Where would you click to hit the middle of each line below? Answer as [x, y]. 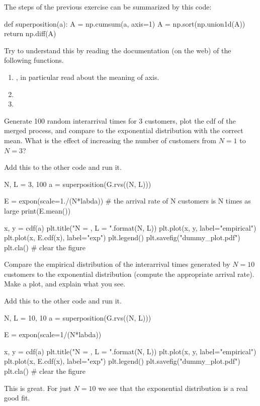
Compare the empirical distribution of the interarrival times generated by [117, 264]
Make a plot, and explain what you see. [65, 284]
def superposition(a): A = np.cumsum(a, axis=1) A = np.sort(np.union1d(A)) [125, 23]
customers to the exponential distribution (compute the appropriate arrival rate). [129, 274]
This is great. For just [38, 388]
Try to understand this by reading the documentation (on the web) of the [118, 50]
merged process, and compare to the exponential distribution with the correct [124, 130]
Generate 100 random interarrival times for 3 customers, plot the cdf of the [120, 120]
